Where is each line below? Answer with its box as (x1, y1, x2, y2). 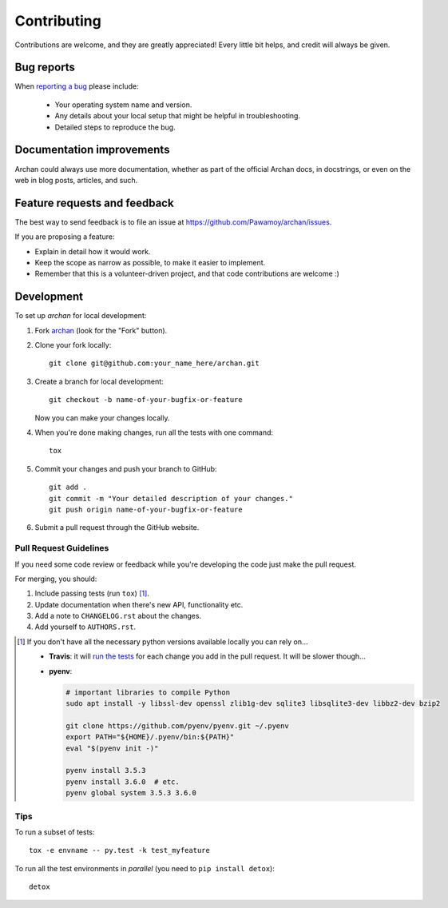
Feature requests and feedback (14, 196, 175, 209)
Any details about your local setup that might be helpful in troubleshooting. (54, 111, 301, 121)
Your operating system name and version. (54, 100, 192, 110)
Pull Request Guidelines (14, 543, 109, 554)
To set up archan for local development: (14, 311, 147, 321)
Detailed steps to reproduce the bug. (54, 122, 176, 132)
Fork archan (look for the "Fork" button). (34, 325, 168, 335)
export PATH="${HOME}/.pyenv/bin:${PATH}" (65, 732, 235, 742)
